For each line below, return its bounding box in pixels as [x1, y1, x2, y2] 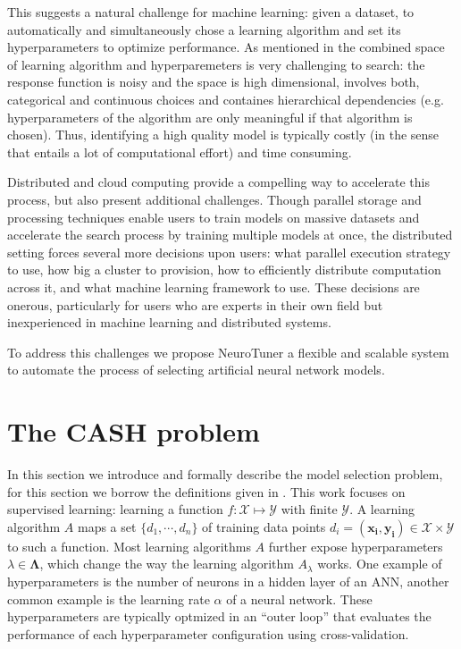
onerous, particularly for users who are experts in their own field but [7, 295, 383, 314]
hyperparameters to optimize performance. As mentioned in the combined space [7, 38, 445, 56]
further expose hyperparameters [268, 536, 443, 555]
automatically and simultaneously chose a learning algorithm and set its [7, 20, 401, 38]
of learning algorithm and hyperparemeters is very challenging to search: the [7, 55, 425, 73]
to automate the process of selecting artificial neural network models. [7, 360, 385, 379]
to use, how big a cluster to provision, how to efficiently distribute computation [7, 260, 441, 279]
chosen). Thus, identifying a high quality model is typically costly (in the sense [7, 125, 440, 144]
